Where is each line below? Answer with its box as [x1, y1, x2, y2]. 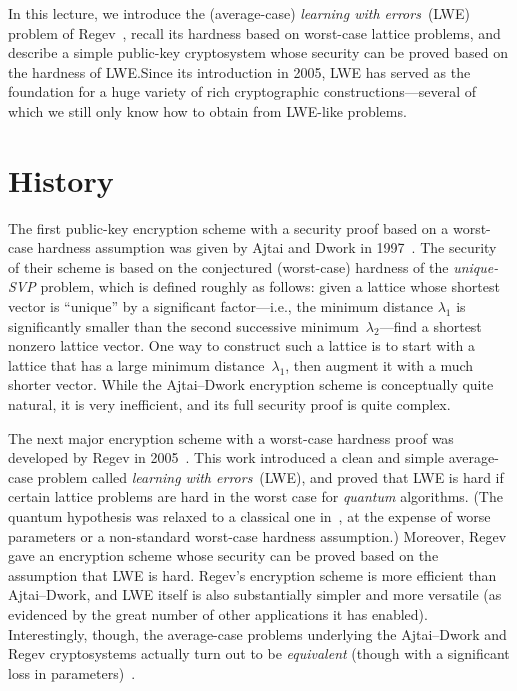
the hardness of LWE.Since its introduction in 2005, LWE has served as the [8, 61, 471, 82]
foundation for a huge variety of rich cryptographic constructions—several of [8, 81, 476, 102]
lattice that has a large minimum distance [8, 354, 265, 375]
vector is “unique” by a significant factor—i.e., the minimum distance [8, 296, 433, 317]
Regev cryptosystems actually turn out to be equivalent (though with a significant [8, 643, 510, 664]
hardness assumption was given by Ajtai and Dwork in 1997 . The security [37, 237, 497, 258]
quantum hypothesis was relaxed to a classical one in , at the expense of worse [8, 506, 491, 526]
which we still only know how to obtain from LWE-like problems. [8, 100, 407, 121]
